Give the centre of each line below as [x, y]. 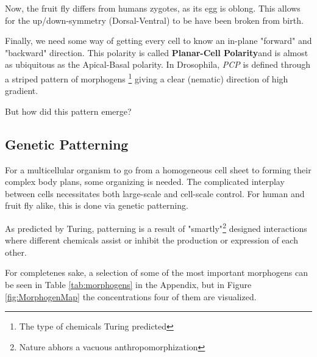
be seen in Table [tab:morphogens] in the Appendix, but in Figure [128, 285]
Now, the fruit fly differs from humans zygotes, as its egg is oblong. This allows [153, 8]
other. [16, 252]
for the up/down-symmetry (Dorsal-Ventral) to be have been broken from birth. [154, 20]
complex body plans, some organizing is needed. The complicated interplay [145, 182]
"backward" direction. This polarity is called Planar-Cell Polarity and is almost [157, 52]
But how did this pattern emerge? [68, 111]
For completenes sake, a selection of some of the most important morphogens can [156, 272]
